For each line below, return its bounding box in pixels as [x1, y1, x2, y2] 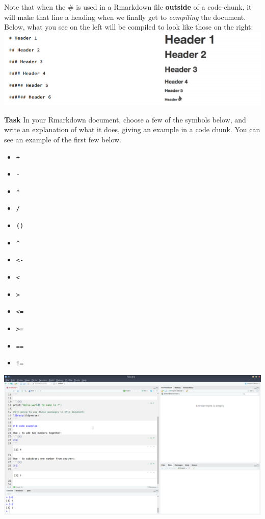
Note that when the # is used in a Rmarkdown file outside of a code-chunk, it [4, 2, 252, 12]
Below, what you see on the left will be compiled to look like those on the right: [4, 21, 253, 32]
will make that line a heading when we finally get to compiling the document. [4, 11, 246, 22]
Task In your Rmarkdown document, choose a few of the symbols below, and [4, 114, 246, 125]
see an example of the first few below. [4, 134, 121, 144]
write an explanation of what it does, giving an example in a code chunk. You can [4, 124, 260, 135]
